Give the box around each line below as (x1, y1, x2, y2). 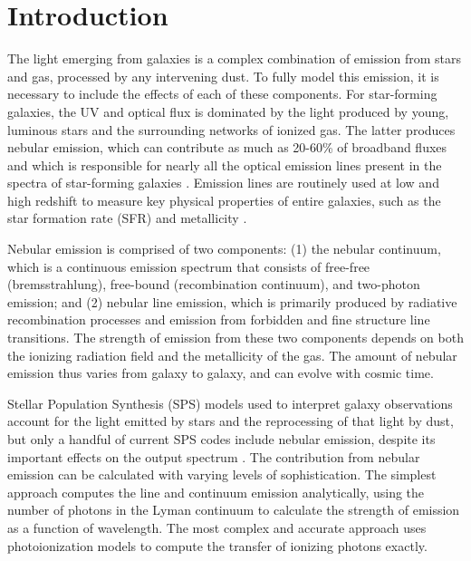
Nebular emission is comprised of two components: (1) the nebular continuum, (7, 239, 441, 258)
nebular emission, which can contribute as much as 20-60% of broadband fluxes (7, 138, 447, 157)
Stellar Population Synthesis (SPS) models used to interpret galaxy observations (7, 393, 453, 412)
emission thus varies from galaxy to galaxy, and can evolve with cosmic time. (7, 363, 434, 382)
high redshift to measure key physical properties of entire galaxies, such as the (7, 190, 441, 209)
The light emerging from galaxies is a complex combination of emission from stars (7, 49, 462, 68)
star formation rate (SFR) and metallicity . (7, 208, 247, 227)
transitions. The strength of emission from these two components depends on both (7, 328, 464, 347)
